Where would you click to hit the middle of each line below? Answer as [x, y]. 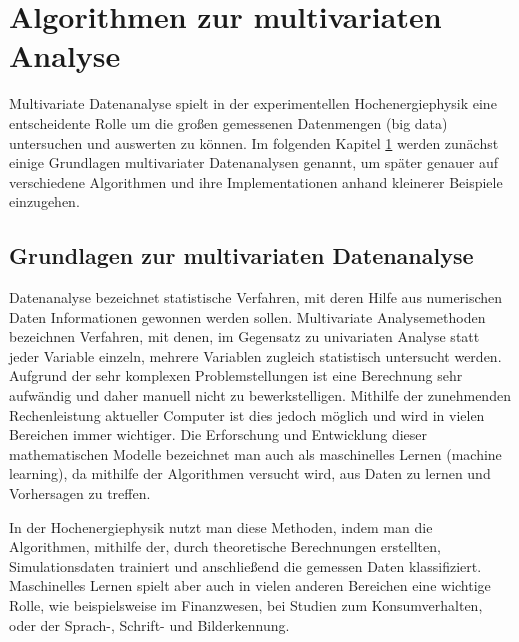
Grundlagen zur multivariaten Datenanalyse [241, 255]
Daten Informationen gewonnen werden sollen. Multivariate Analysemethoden [247, 316]
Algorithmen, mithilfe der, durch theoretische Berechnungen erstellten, [225, 546]
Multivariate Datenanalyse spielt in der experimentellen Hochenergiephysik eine [253, 103]
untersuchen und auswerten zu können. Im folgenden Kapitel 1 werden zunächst [254, 142]
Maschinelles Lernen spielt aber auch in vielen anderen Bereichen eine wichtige [250, 585]
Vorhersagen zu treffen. [80, 493]
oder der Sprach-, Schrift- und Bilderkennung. [149, 624]
